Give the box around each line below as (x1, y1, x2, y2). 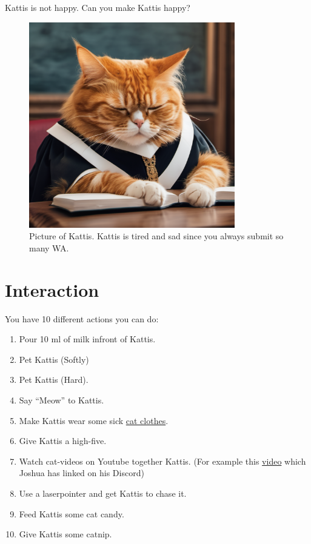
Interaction (5, 277, 99, 302)
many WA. (29, 241, 69, 254)
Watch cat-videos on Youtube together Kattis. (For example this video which (19, 454, 306, 467)
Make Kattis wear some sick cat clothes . (19, 414, 169, 426)
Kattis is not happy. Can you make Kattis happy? (5, 1, 190, 13)
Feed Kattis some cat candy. (19, 507, 124, 520)
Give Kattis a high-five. (19, 434, 107, 447)
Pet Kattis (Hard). (19, 373, 89, 386)
